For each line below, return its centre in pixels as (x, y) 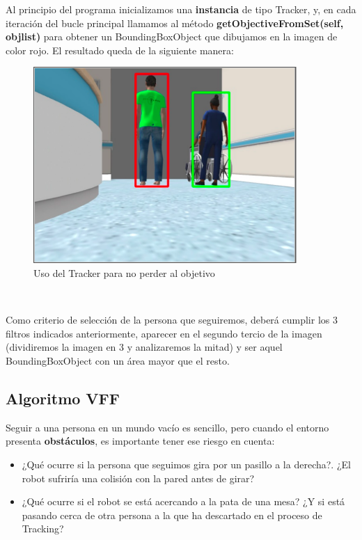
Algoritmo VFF (63, 398)
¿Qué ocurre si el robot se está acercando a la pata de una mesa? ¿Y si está (183, 501)
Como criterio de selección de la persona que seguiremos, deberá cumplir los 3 (172, 320)
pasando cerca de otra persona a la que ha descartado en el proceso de (172, 515)
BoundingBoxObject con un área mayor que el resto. (118, 360)
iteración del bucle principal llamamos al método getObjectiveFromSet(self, (175, 23)
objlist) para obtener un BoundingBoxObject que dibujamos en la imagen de (172, 37)
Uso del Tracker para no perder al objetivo (124, 272)
